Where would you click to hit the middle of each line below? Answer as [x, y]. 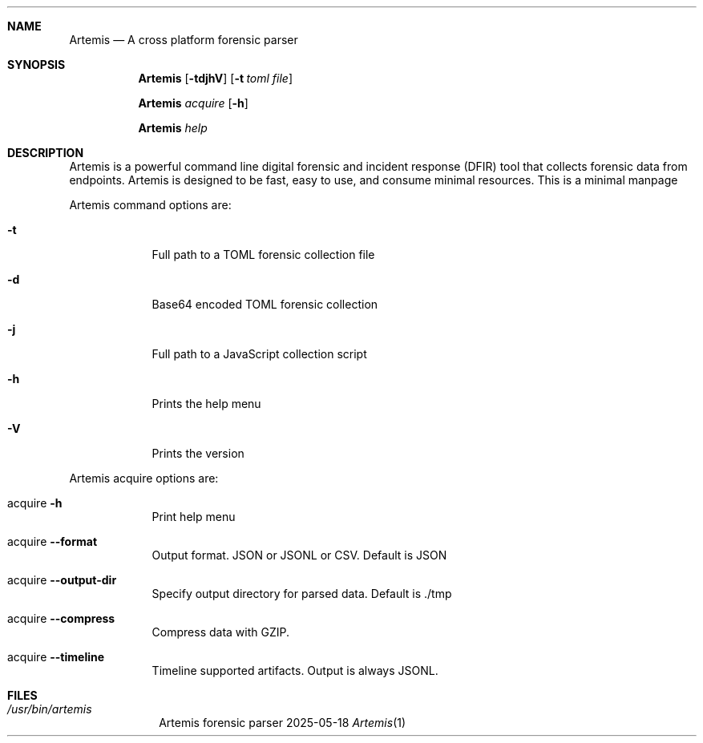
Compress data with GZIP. [221, 632]
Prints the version [198, 453]
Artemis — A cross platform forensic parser [184, 40]
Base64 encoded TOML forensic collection [265, 304]
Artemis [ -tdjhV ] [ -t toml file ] [216, 78]
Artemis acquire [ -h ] [193, 103]
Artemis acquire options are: [144, 478]
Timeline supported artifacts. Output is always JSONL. [295, 670]
